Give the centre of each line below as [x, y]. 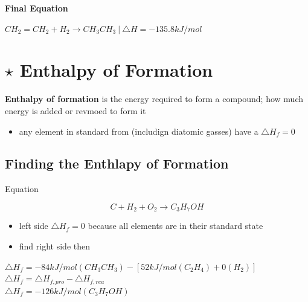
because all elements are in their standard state [175, 226]
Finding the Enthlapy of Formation [117, 163]
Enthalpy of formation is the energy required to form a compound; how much [154, 99]
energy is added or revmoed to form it [75, 110]
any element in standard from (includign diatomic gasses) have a [139, 131]
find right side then [54, 246]
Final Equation [37, 8]
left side [34, 226]
